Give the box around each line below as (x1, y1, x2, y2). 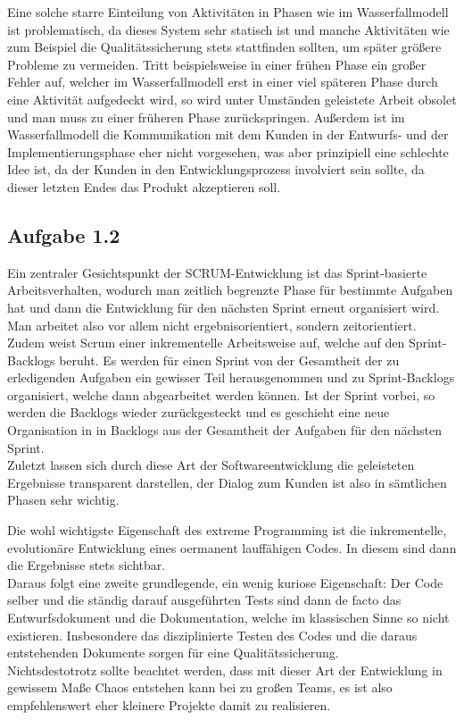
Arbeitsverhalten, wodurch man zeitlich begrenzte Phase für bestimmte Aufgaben (7, 280, 453, 299)
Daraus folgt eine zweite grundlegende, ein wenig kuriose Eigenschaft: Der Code (7, 573, 443, 591)
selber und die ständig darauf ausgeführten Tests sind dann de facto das (7, 590, 402, 609)
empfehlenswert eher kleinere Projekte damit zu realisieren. (7, 695, 331, 714)
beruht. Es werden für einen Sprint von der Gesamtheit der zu (59, 350, 400, 369)
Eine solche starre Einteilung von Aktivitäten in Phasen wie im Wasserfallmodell (7, 3, 449, 21)
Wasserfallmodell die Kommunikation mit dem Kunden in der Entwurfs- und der (7, 125, 449, 144)
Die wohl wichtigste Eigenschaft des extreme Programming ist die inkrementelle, (7, 521, 447, 540)
